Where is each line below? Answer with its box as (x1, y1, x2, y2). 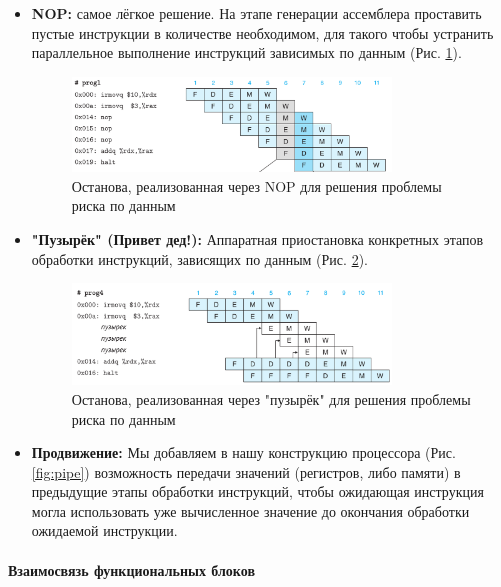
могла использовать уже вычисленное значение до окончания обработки (31, 500, 470, 521)
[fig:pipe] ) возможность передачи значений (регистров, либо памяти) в (31, 461, 461, 482)
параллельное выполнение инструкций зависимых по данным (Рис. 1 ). (31, 42, 462, 63)
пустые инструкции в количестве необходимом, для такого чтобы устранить (31, 22, 494, 43)
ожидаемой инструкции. (31, 520, 178, 541)
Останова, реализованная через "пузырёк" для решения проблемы (71, 388, 471, 409)
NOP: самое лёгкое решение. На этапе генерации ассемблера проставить (31, 3, 482, 23)
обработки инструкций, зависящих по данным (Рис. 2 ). (31, 248, 368, 269)
